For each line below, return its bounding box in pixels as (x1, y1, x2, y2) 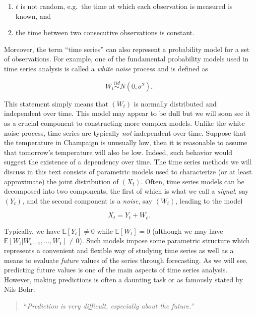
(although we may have (152, 225, 223, 236)
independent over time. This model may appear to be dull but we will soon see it (4, 108, 251, 118)
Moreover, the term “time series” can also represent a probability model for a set (4, 44, 250, 54)
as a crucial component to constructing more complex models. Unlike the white (4, 117, 245, 128)
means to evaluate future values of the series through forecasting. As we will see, (4, 255, 248, 265)
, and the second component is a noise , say (22, 195, 152, 206)
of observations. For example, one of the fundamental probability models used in (4, 53, 249, 64)
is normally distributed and (133, 98, 217, 108)
